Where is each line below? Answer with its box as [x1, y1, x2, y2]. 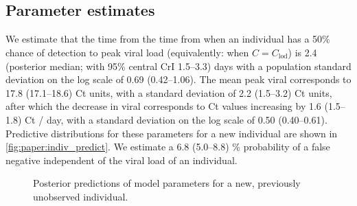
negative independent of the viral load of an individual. [5, 152, 238, 167]
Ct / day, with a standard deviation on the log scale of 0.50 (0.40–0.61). [24, 112, 327, 126]
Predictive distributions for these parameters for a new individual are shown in [5, 126, 338, 140]
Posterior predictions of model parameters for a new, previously [33, 176, 301, 190]
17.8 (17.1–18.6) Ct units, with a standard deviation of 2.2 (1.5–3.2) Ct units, [5, 85, 332, 100]
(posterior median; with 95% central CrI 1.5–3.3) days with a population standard [5, 58, 352, 73]
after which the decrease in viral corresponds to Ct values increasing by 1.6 [5, 99, 321, 113]
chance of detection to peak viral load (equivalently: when [5, 45, 249, 60]
